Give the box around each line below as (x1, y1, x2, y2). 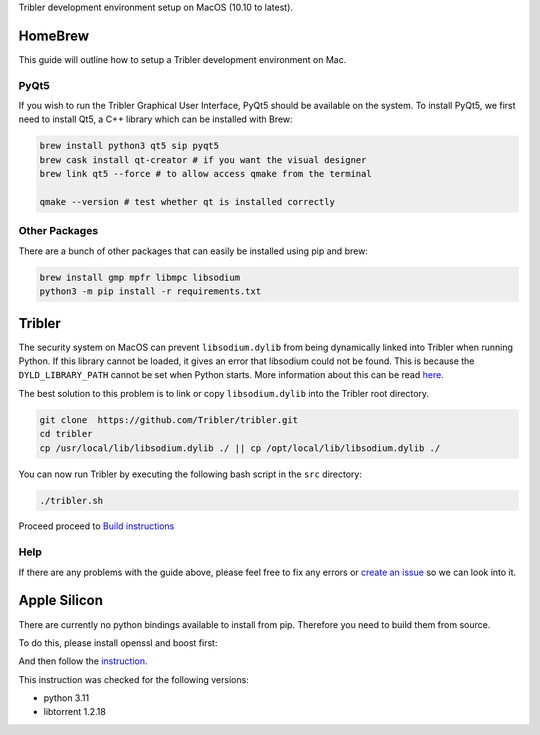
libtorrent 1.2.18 (43, 706, 107, 718)
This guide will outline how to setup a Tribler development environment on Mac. (18, 53, 347, 65)
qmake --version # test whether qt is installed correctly (39, 196, 335, 207)
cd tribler (39, 428, 93, 440)
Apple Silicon (18, 592, 104, 609)
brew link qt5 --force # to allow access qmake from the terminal (39, 168, 372, 180)
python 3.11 (43, 692, 90, 704)
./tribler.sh (39, 495, 104, 506)
